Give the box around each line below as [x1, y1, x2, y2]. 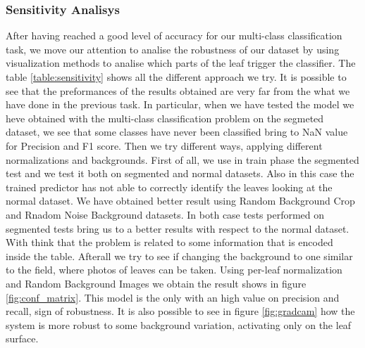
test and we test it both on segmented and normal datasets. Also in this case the [6, 166, 354, 181]
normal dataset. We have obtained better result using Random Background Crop [6, 193, 355, 208]
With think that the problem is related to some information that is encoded [6, 235, 333, 250]
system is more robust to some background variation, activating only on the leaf [6, 317, 352, 332]
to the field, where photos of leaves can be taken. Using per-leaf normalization [6, 262, 342, 277]
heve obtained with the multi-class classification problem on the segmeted [6, 110, 324, 125]
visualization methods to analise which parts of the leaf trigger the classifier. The [6, 56, 356, 70]
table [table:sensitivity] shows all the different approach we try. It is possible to [6, 70, 347, 84]
